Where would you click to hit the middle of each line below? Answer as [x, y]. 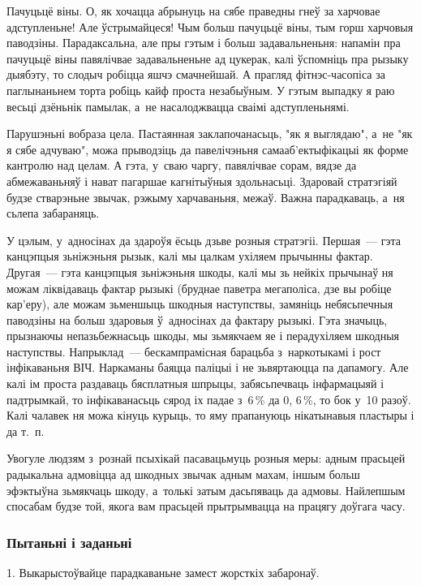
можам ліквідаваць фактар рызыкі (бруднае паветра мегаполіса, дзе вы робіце [199, 288]
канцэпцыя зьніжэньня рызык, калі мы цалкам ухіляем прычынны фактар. [190, 256]
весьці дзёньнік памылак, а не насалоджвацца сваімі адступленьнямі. [178, 106]
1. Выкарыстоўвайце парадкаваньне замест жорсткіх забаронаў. [163, 573]
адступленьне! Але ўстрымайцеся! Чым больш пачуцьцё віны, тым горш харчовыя [210, 26]
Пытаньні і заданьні [69, 542]
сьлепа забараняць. [53, 213]
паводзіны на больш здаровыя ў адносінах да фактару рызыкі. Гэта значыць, [197, 319]
